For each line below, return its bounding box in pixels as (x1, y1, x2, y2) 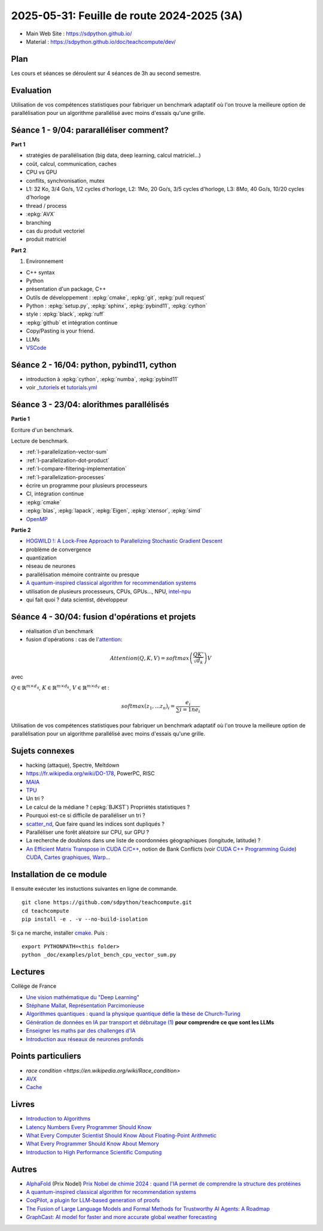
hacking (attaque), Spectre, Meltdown (26, 761, 120, 769)
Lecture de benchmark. (11, 437, 69, 444)
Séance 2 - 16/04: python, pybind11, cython (11, 359, 176, 370)
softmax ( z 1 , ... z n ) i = (121, 703, 175, 711)
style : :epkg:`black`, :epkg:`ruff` (26, 310, 105, 317)
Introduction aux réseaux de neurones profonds (26, 1035, 144, 1042)
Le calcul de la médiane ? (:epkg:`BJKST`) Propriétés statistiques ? (26, 803, 190, 810)
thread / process (26, 202, 67, 209)
